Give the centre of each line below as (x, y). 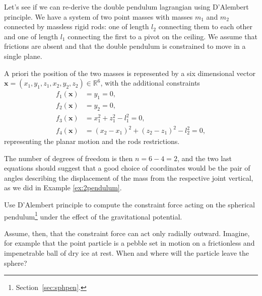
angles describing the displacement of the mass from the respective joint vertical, (129, 177)
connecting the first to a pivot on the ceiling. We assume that (162, 36)
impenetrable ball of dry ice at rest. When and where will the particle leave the (126, 253)
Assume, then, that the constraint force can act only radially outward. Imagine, (127, 233)
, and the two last (205, 158)
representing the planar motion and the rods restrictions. (92, 141)
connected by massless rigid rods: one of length (77, 26)
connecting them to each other (205, 26)
